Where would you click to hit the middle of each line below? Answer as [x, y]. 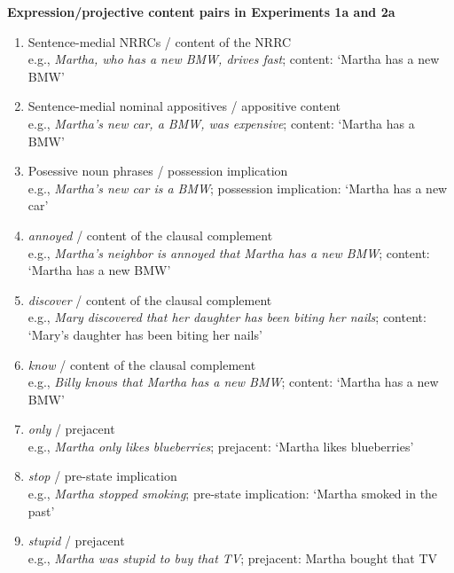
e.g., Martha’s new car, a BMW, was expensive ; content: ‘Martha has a [221, 123]
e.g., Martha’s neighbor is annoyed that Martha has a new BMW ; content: [229, 252]
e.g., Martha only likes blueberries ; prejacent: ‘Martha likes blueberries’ [221, 446]
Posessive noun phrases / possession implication [158, 171]
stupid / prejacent [76, 541]
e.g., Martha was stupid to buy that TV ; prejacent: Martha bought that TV [233, 557]
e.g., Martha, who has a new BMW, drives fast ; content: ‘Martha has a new [234, 59]
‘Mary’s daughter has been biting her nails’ [145, 334]
